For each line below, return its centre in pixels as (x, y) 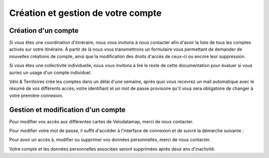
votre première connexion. (36, 95)
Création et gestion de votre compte (85, 13)
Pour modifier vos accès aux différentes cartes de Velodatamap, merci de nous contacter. (101, 121)
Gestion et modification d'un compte (67, 110)
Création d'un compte (44, 31)
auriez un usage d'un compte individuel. (50, 73)
